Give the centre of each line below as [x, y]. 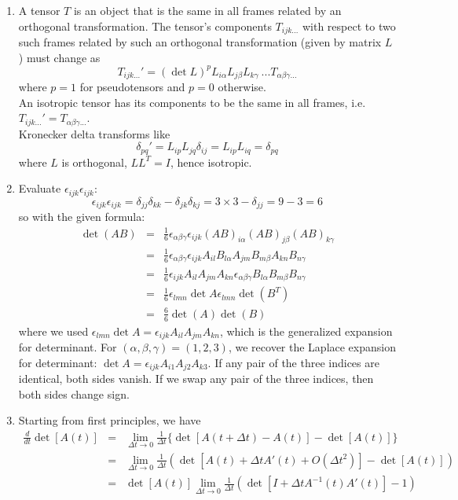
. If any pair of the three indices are [293, 362]
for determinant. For [68, 347]
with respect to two [349, 26]
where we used [53, 331]
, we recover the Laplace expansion [312, 347]
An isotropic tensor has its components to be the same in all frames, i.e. [192, 102]
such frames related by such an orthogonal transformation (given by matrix [200, 42]
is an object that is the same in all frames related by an [207, 10]
